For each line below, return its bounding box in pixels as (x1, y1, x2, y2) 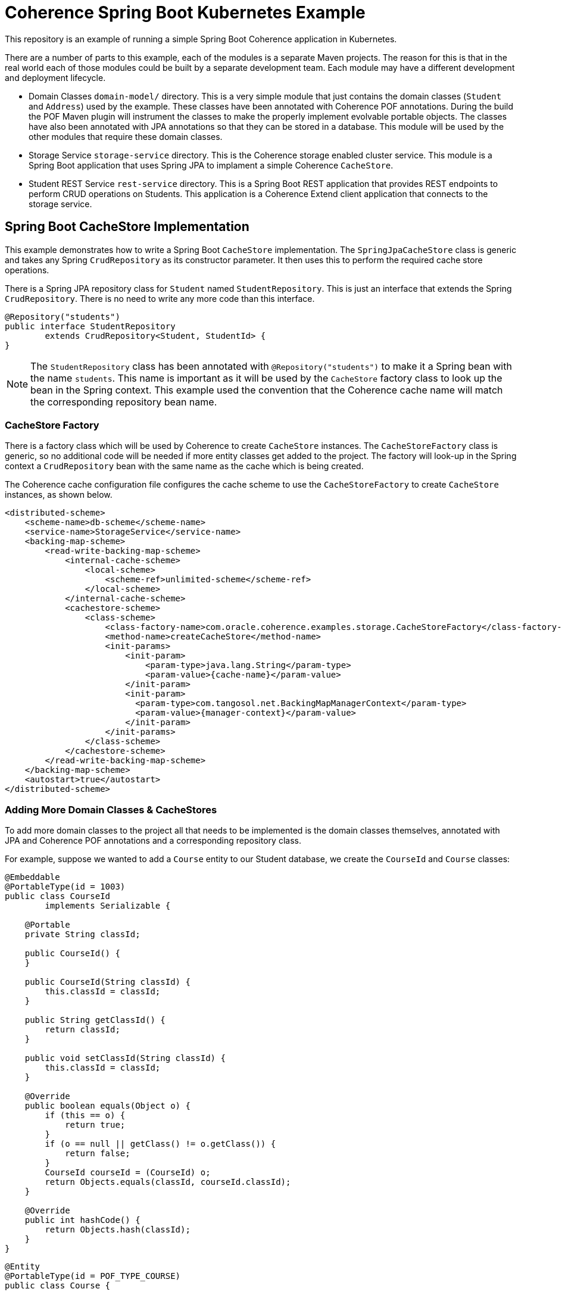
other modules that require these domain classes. (29, 131, 223, 142)
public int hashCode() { (24, 1215, 140, 1225)
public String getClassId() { (24, 1015, 166, 1025)
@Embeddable (5, 872, 60, 882)
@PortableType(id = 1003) (5, 882, 126, 892)
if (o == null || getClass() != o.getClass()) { (45, 1139, 276, 1149)
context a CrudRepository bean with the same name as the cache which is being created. (5, 461, 364, 472)
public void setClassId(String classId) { (24, 1053, 226, 1063)
